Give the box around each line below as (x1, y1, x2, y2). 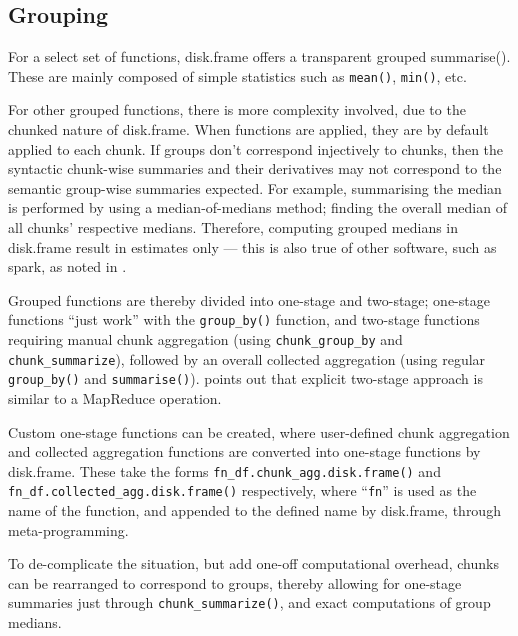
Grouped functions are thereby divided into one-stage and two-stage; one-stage (8, 289, 490, 310)
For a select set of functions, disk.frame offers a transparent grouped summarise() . (8, 46, 511, 67)
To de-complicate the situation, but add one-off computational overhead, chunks (8, 553, 499, 574)
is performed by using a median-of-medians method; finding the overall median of (8, 197, 507, 218)
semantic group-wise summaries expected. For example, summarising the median (8, 177, 502, 198)
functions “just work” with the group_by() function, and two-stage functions (8, 309, 480, 330)
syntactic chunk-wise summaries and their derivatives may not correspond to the (8, 158, 502, 179)
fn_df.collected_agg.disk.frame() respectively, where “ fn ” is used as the (8, 480, 477, 501)
